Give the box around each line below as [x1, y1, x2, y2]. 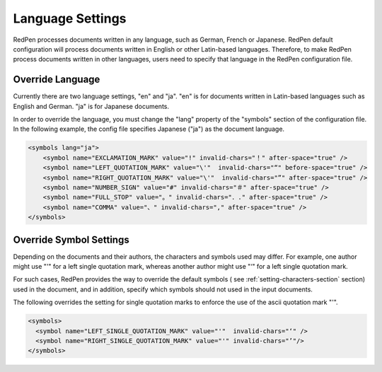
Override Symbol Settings [13, 233, 130, 245]
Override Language [13, 74, 100, 86]
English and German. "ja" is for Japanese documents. [13, 102, 170, 110]
